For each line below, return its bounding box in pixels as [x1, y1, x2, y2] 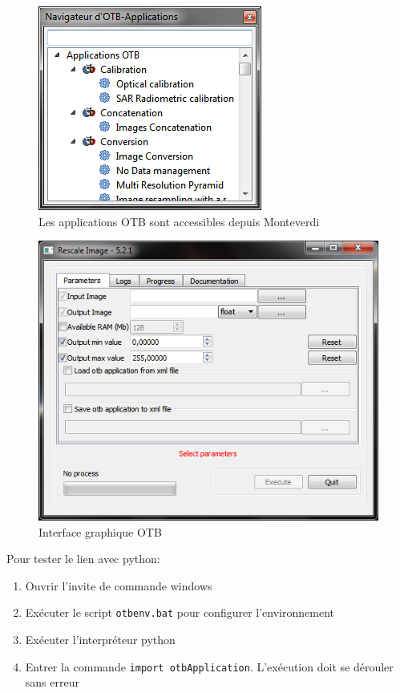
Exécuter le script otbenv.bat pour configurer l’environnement [25, 604, 334, 621]
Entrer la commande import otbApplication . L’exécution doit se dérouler [25, 658, 394, 675]
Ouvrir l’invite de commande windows [25, 577, 212, 594]
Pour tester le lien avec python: [6, 550, 160, 567]
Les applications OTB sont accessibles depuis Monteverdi [38, 213, 320, 229]
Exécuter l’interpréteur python [25, 631, 176, 647]
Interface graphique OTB [38, 523, 162, 540]
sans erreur [25, 674, 79, 691]
